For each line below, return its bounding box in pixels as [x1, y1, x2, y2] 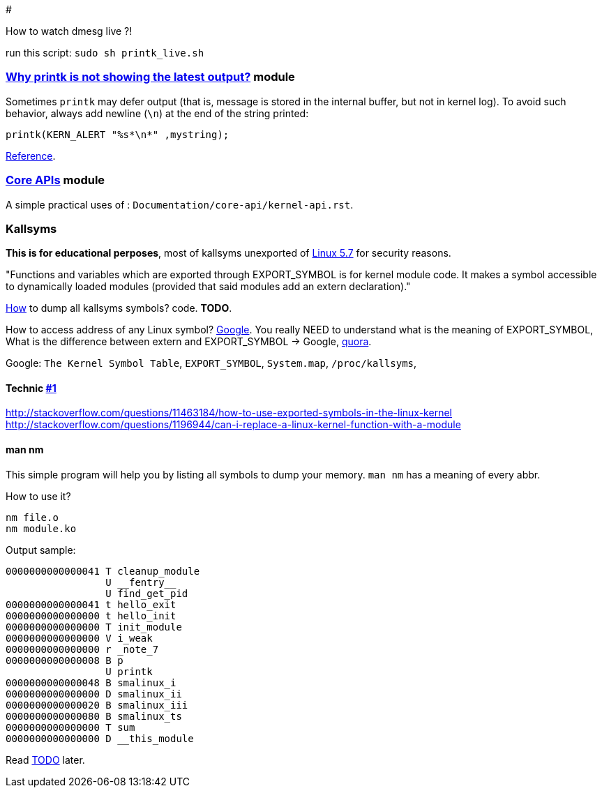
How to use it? [6, 490, 71, 502]
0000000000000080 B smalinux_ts [6, 710, 182, 722]
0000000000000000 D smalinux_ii [6, 688, 182, 700]
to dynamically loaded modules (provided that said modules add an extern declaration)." [6, 280, 411, 293]
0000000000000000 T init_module [6, 621, 182, 633]
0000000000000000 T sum [6, 721, 135, 733]
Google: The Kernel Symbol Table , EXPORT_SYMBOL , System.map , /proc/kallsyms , [6, 357, 417, 370]
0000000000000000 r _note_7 [6, 643, 159, 655]
